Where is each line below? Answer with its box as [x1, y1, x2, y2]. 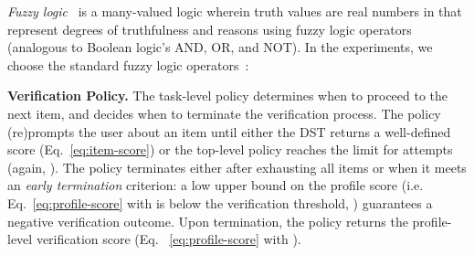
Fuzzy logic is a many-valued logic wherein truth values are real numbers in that [7, 2, 462, 20]
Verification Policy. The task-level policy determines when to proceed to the [7, 86, 448, 105]
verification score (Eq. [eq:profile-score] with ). [36, 229, 301, 249]
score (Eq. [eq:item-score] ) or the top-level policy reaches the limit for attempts [7, 140, 453, 159]
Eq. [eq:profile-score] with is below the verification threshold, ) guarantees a [7, 193, 433, 212]
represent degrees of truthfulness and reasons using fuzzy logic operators [7, 19, 412, 38]
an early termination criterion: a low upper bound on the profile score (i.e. [7, 175, 424, 195]
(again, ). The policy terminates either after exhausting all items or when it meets [7, 157, 467, 176]
